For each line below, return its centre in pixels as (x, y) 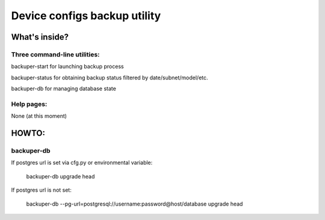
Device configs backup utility (86, 16)
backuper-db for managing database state (64, 89)
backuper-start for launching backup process (67, 67)
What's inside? (40, 37)
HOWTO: (28, 133)
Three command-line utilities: (55, 54)
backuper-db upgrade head (60, 176)
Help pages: (29, 104)
